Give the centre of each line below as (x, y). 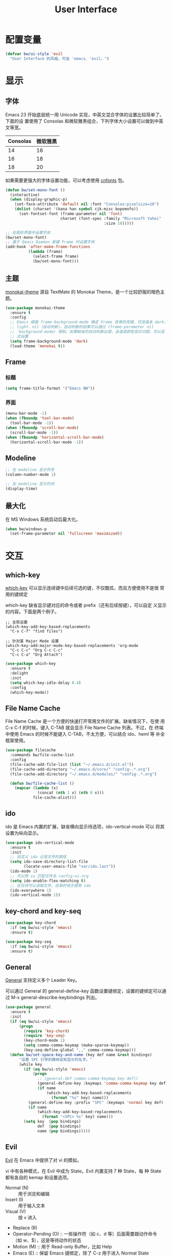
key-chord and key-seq (43, 911)
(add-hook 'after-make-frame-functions (48, 247)
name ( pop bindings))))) (64, 1131)
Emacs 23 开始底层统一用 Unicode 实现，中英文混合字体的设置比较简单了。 (85, 114)
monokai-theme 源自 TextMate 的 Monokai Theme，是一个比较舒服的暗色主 (85, 292)
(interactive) (25, 195)
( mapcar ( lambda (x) (36, 788)
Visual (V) (16, 1211)
